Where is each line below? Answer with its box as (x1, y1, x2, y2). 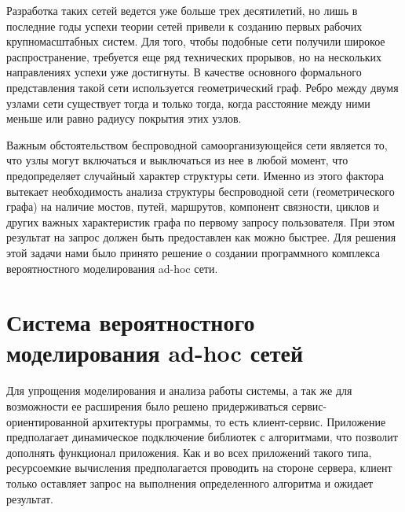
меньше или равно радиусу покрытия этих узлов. (6, 110, 242, 127)
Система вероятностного (6, 306, 255, 338)
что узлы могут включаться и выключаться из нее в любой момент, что (6, 152, 348, 168)
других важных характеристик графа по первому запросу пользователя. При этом (6, 213, 395, 230)
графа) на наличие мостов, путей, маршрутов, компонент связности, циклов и (6, 198, 380, 215)
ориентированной (6, 413, 89, 429)
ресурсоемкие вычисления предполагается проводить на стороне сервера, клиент (6, 459, 392, 476)
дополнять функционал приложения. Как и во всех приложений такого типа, (6, 444, 372, 460)
